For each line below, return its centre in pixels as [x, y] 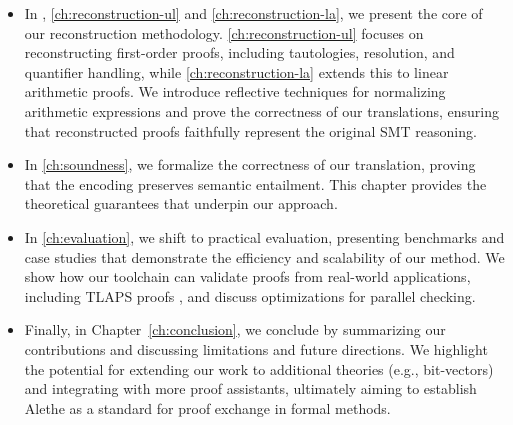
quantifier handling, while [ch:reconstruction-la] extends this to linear [236, 71]
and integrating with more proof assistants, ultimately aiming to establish [250, 388]
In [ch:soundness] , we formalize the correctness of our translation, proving [250, 164]
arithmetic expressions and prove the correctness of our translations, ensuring [262, 110]
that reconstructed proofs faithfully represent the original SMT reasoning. [250, 130]
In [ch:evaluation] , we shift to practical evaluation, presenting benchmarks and [264, 236]
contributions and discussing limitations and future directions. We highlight [256, 348]
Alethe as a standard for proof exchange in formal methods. [207, 407]
